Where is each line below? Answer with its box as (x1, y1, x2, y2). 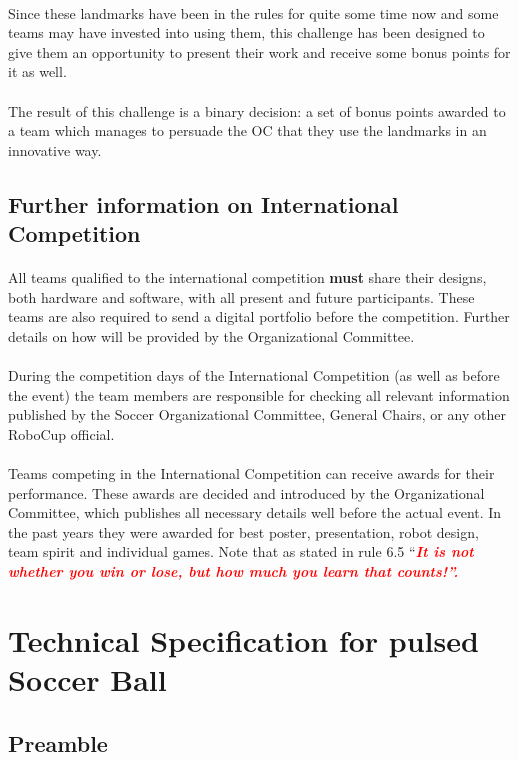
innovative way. (8, 139, 102, 160)
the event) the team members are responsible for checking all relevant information (8, 384, 510, 405)
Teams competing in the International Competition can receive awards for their (8, 463, 495, 484)
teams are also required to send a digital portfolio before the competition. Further (8, 306, 510, 327)
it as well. (8, 61, 67, 82)
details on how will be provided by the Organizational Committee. (8, 325, 415, 346)
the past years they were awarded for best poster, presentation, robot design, (8, 521, 479, 542)
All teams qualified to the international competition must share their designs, (8, 267, 487, 288)
